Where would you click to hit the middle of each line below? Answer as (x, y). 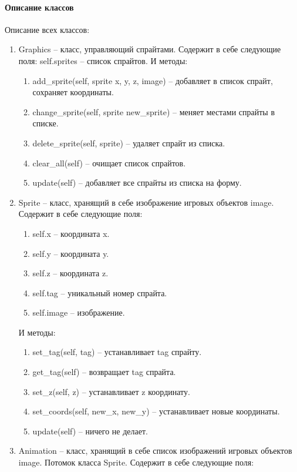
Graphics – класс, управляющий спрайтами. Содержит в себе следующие (150, 49)
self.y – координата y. (71, 253)
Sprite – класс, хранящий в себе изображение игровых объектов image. (146, 202)
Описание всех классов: (47, 29)
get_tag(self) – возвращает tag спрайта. (104, 372)
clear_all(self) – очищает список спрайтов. (109, 163)
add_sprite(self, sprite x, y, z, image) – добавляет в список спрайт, (153, 80)
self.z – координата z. (70, 273)
